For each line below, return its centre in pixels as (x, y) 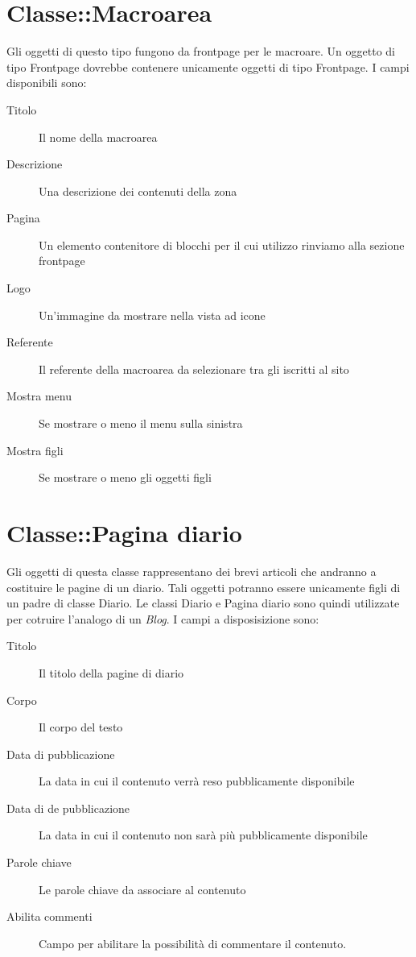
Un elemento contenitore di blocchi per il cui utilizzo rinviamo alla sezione (222, 244)
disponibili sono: (47, 83)
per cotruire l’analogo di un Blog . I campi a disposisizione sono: (163, 618)
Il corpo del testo (81, 727)
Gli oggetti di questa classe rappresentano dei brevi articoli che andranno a (192, 571)
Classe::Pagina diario (124, 532)
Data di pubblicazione (61, 754)
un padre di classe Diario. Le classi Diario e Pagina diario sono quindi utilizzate (203, 603)
